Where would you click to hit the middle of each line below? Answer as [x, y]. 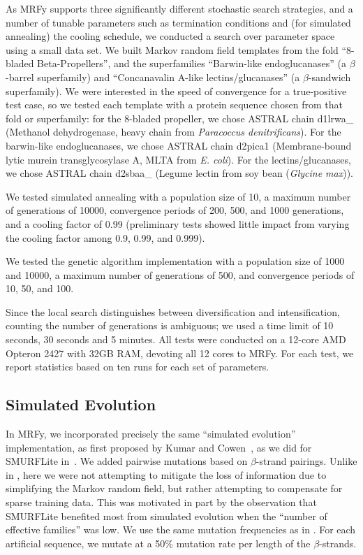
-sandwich [329, 77]
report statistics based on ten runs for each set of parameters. [138, 367]
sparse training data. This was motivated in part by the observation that [161, 502]
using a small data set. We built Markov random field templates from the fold [172, 49]
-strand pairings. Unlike [306, 461]
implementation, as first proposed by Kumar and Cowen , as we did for [159, 447]
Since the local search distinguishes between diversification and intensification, [173, 311]
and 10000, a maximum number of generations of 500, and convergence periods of [180, 274]
